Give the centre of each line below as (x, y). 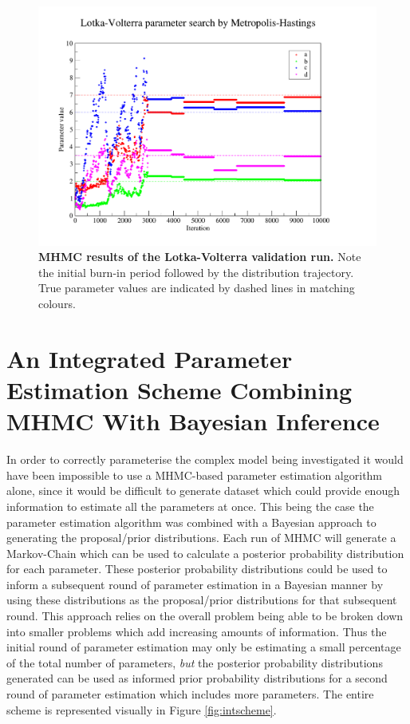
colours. (57, 304)
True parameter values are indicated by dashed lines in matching (197, 288)
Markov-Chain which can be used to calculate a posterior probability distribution (205, 553)
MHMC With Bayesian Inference (193, 421)
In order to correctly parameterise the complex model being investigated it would (205, 459)
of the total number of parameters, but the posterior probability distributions (195, 662)
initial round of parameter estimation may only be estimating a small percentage (204, 647)
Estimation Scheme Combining (179, 390)
